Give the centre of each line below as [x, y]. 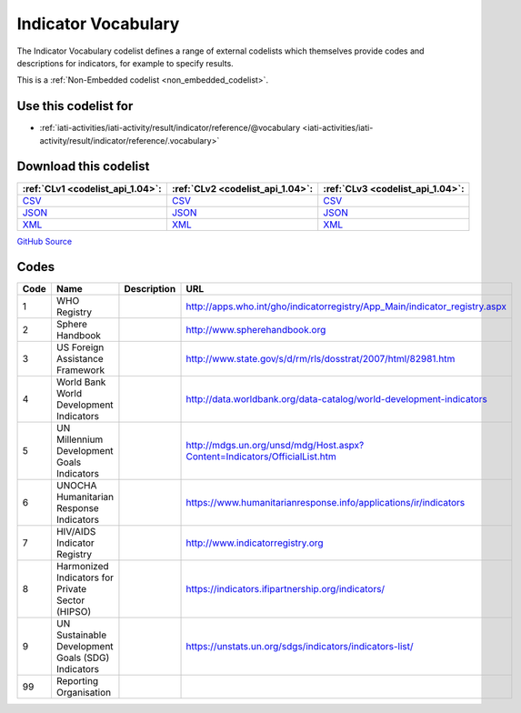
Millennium [80, 439]
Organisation [84, 693]
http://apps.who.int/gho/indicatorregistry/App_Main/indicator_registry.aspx [346, 306]
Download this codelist [83, 167]
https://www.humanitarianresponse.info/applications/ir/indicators [326, 503]
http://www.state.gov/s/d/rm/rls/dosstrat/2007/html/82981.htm [321, 359]
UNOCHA [76, 486]
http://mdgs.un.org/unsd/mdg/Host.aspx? [275, 446]
